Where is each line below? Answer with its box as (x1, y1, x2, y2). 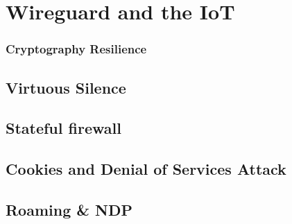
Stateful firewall (6, 117, 121, 139)
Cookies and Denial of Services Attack (6, 158, 286, 180)
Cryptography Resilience (6, 40, 147, 58)
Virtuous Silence (6, 76, 126, 98)
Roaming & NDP (6, 198, 133, 220)
